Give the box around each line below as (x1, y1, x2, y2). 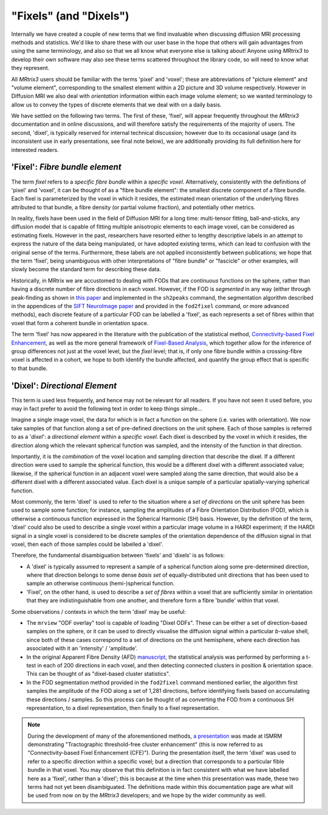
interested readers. (11, 146, 59, 153)
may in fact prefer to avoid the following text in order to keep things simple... (11, 405, 202, 413)
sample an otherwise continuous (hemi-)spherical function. (26, 580, 175, 587)
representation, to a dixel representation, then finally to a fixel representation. (26, 704, 220, 711)
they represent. (11, 64, 50, 72)
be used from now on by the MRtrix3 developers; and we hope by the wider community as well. (27, 792, 267, 799)
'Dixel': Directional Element (11, 380, 117, 391)
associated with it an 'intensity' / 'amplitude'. (26, 645, 138, 652)
